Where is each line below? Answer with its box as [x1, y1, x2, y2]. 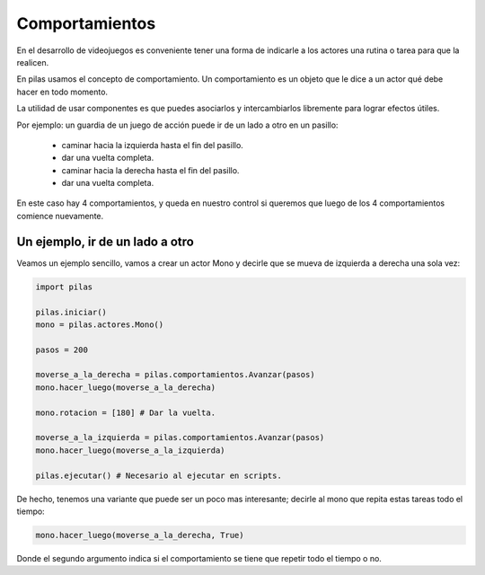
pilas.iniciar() [35, 306, 108, 317]
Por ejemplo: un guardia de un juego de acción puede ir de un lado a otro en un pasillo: [16, 119, 339, 130]
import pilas [35, 281, 93, 292]
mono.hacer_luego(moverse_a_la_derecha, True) [35, 530, 244, 540]
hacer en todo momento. [16, 86, 108, 97]
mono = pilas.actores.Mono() [35, 319, 164, 330]
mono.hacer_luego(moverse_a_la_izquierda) [35, 445, 225, 456]
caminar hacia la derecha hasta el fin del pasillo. [61, 164, 240, 175]
